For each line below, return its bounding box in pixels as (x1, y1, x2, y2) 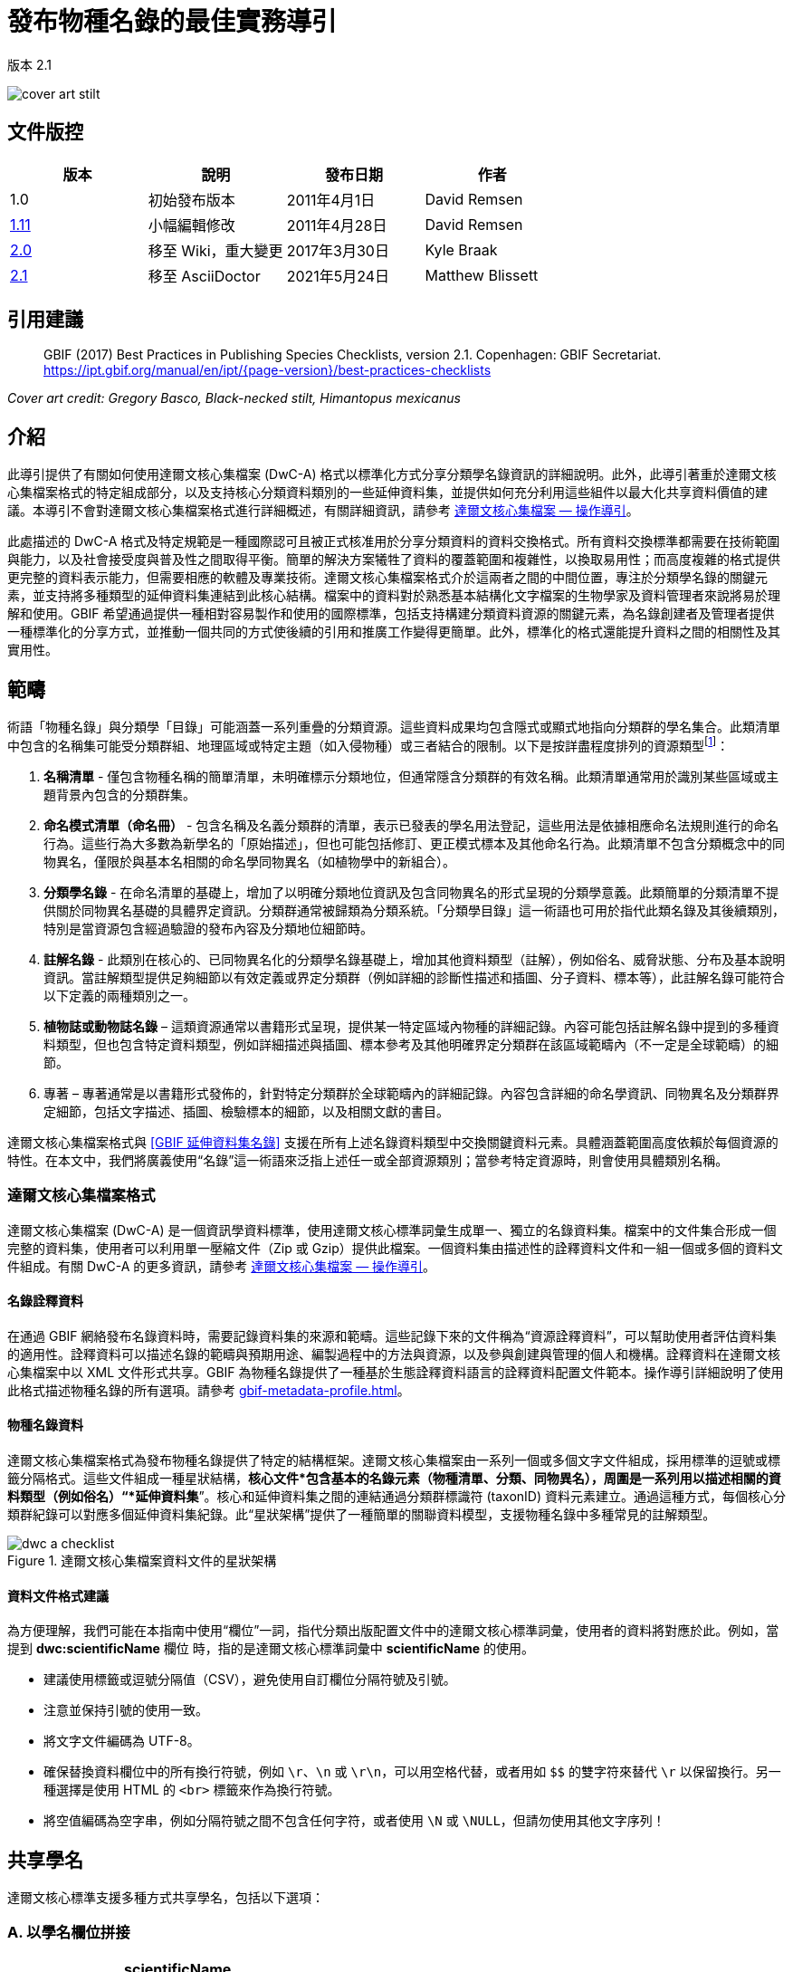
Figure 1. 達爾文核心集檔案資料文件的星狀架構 (7, 1552, 277, 1568)
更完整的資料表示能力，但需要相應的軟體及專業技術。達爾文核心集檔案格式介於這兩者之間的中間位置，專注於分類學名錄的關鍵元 (7, 570, 768, 586)
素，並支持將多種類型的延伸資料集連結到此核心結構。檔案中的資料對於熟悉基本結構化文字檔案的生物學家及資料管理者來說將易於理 (7, 588, 780, 604)
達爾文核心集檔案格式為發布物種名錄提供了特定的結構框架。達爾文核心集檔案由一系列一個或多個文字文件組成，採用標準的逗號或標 (7, 1451, 780, 1468)
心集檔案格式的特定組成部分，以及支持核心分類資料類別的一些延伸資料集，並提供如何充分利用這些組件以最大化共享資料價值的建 (7, 484, 768, 501)
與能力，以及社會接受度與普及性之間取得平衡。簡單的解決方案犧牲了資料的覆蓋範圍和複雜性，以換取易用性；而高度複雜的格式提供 (7, 551, 780, 568)
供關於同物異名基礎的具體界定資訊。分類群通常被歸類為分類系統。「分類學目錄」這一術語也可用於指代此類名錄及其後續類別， (43, 902, 785, 918)
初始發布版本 (148, 190, 235, 209)
